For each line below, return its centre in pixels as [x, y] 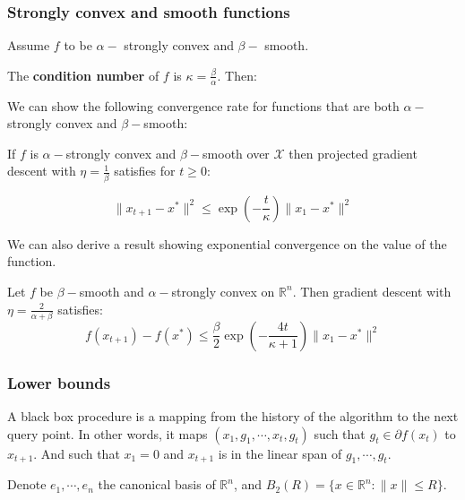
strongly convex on [223, 291]
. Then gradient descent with [372, 291]
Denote [27, 484]
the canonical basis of [157, 484]
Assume [29, 45]
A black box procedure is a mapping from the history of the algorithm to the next [233, 416]
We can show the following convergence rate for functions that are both [203, 105]
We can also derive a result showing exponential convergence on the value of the [227, 243]
